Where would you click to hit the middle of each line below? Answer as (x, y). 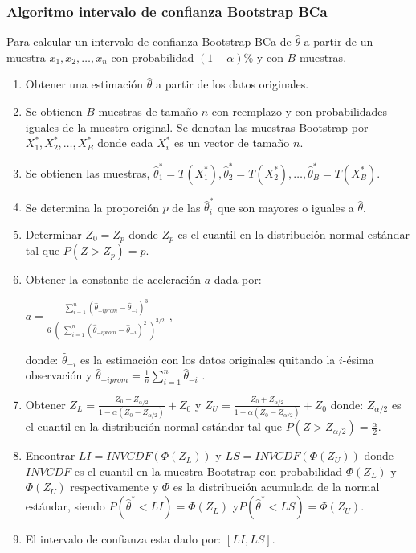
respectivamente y (114, 487)
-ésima (358, 359)
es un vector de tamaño (232, 143)
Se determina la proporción (92, 207)
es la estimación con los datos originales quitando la (208, 359)
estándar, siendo (65, 506)
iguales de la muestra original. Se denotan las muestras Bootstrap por (197, 127)
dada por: (238, 279)
